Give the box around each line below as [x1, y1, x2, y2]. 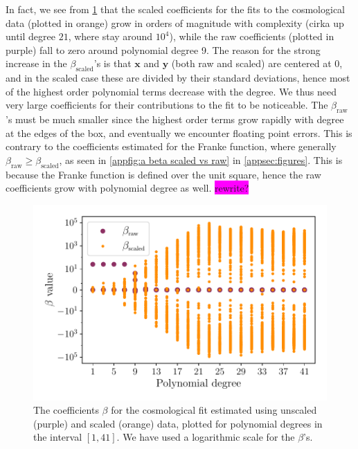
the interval [33, 430, 82, 444]
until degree [6, 29, 55, 44]
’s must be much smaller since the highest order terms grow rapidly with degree [6, 112, 344, 127]
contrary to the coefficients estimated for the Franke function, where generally [6, 139, 337, 154]
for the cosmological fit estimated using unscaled [111, 403, 317, 417]
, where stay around [68, 29, 153, 44]
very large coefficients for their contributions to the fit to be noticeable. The [6, 98, 328, 112]
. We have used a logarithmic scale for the [116, 430, 295, 444]
